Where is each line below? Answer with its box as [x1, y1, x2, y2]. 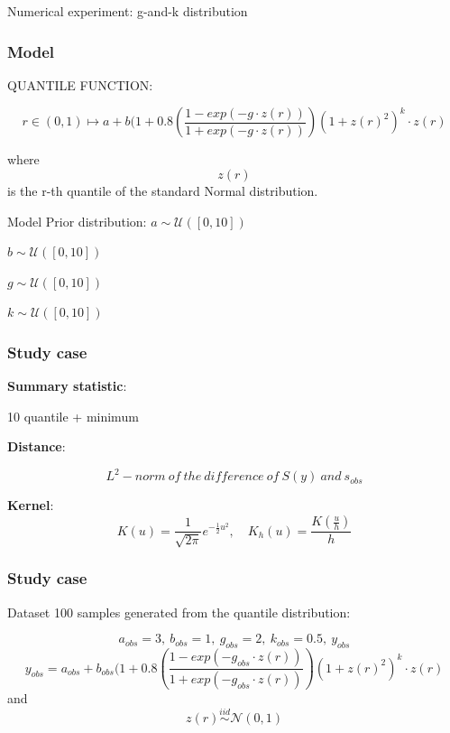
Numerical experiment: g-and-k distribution [7, 2, 248, 20]
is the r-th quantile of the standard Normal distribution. [7, 181, 318, 199]
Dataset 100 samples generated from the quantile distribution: [7, 602, 351, 621]
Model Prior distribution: [7, 211, 147, 230]
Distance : [7, 437, 66, 456]
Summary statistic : [7, 376, 127, 395]
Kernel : [7, 496, 54, 515]
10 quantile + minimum [7, 406, 139, 425]
